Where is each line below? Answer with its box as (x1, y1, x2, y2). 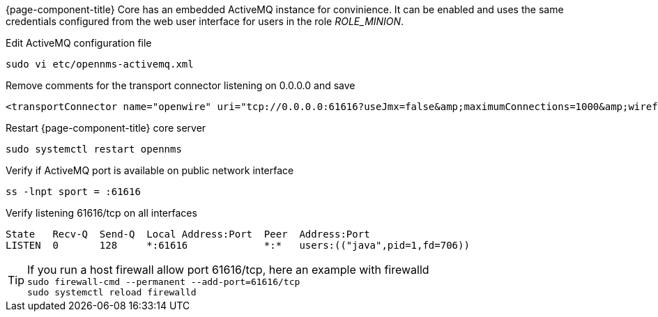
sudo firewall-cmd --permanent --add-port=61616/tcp (27, 277, 300, 287)
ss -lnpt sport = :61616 (6, 186, 141, 197)
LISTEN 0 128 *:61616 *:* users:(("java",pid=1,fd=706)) (6, 240, 470, 251)
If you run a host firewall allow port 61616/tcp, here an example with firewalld (27, 263, 429, 277)
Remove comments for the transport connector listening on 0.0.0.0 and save (6, 79, 355, 91)
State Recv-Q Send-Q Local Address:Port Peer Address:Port (6, 229, 370, 240)
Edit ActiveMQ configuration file (6, 37, 152, 49)
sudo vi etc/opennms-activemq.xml (6, 59, 194, 70)
